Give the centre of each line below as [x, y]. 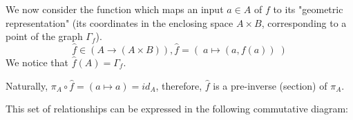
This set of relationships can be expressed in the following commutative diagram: [177, 109]
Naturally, [27, 85]
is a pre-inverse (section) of [270, 85]
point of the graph [44, 36]
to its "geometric [308, 9]
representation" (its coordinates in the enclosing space [120, 22]
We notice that [37, 62]
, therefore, [179, 85]
